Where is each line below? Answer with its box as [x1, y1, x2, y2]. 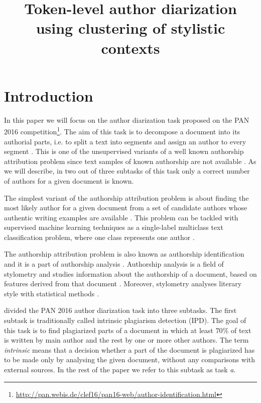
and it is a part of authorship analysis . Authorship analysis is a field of [4, 259, 224, 269]
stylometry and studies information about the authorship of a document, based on [4, 268, 257, 279]
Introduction [4, 85, 93, 106]
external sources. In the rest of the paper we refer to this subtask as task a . [4, 364, 236, 374]
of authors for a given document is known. [4, 175, 134, 186]
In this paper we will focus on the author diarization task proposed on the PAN [4, 114, 249, 125]
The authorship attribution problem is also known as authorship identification [4, 249, 244, 259]
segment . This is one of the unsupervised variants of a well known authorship [4, 146, 244, 156]
